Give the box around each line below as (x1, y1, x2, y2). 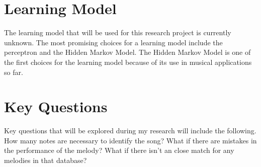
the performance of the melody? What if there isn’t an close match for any (4, 145, 234, 155)
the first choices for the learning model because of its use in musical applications (4, 56, 252, 67)
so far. (4, 66, 23, 77)
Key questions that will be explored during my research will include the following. (4, 125, 256, 136)
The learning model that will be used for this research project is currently (4, 27, 231, 38)
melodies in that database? (4, 155, 87, 165)
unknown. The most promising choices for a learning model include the (4, 37, 223, 47)
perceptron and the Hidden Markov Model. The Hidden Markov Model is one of (4, 47, 251, 57)
